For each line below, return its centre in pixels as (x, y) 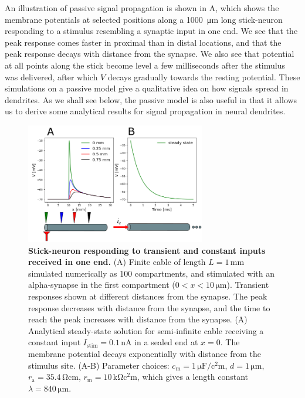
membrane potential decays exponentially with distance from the (145, 354)
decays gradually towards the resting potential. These (204, 76)
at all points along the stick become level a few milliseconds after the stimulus (145, 65)
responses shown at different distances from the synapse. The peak (148, 296)
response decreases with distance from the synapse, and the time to (149, 307)
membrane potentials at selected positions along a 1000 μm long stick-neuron (144, 19)
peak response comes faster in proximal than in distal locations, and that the (143, 42)
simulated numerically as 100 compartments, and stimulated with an (151, 273)
